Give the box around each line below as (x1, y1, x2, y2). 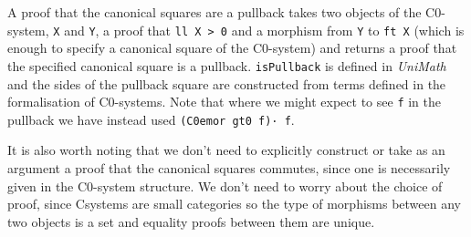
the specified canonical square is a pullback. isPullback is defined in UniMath (7, 56, 446, 75)
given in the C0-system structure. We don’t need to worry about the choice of (7, 176, 443, 195)
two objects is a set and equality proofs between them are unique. (7, 211, 375, 231)
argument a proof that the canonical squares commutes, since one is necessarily (7, 159, 451, 177)
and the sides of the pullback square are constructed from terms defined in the (7, 74, 446, 93)
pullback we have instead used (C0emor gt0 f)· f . (7, 109, 295, 129)
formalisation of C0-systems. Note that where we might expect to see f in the (7, 92, 442, 111)
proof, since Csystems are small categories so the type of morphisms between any (7, 194, 461, 213)
